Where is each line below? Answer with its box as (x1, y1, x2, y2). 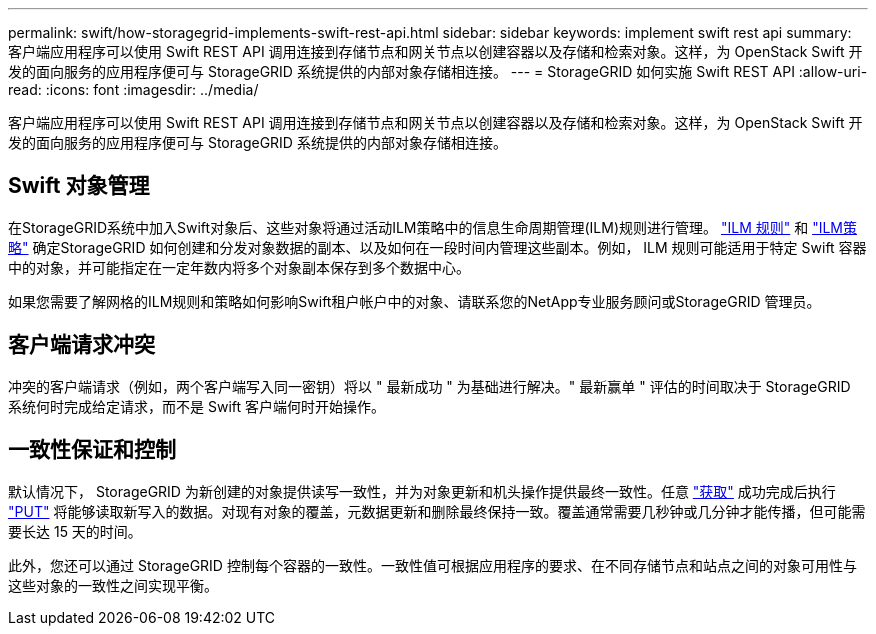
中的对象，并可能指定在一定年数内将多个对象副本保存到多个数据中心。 (8, 258, 470, 276)
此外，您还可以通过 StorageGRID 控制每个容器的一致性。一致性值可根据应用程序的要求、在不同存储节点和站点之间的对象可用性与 (8, 556, 857, 574)
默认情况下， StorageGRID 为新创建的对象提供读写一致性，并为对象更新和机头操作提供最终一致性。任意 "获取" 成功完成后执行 (8, 482, 836, 500)
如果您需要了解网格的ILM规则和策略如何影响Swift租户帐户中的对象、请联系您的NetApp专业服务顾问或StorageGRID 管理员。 (8, 292, 821, 310)
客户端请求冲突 (8, 332, 155, 358)
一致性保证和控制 (8, 437, 176, 463)
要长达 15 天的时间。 (8, 522, 142, 540)
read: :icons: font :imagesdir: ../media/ (8, 81, 259, 98)
